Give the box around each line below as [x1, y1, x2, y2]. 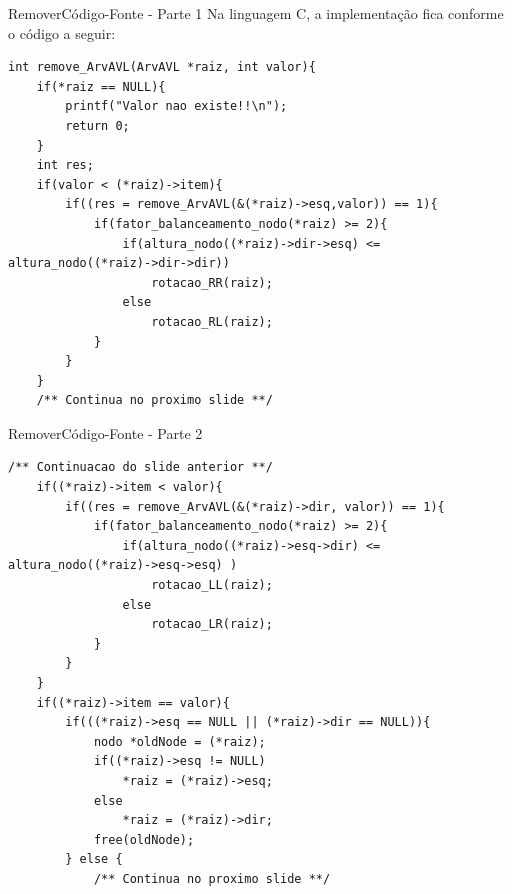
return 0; [65, 118, 130, 133]
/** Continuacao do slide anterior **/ [8, 460, 273, 475]
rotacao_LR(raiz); [151, 617, 273, 632]
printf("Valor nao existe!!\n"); [65, 99, 288, 114]
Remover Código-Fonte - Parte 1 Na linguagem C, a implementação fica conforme [8, 3, 504, 23]
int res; [36, 158, 94, 173]
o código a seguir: [8, 22, 116, 43]
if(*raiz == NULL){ [36, 79, 166, 94]
